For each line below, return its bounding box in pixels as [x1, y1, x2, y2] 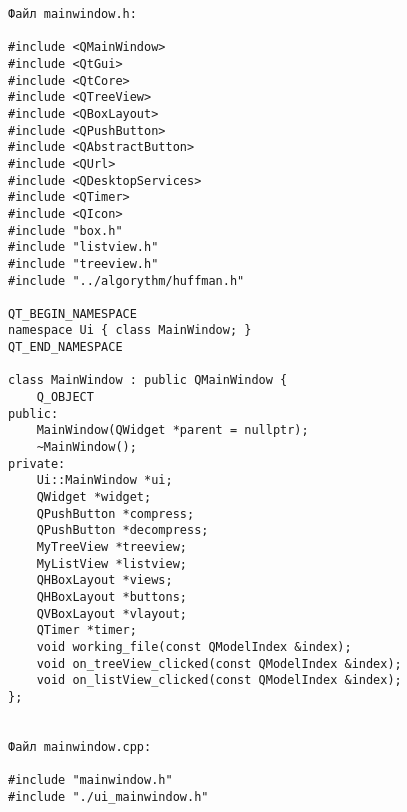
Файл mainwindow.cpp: [8, 739, 152, 754]
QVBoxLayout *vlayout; [36, 606, 187, 621]
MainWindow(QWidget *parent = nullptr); [36, 423, 309, 438]
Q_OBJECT [36, 390, 94, 405]
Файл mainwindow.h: [8, 7, 137, 21]
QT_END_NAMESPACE [8, 340, 123, 355]
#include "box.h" [8, 223, 123, 238]
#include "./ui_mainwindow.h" [8, 789, 209, 804]
